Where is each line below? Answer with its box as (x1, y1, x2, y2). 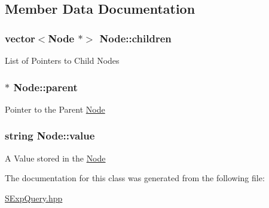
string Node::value (5, 128, 95, 143)
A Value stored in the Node (5, 151, 106, 164)
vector (5, 30, 35, 45)
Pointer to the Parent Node (5, 103, 105, 115)
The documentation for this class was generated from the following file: (5, 172, 265, 184)
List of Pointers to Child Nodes (5, 54, 120, 66)
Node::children (99, 30, 172, 45)
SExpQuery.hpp (5, 191, 63, 204)
